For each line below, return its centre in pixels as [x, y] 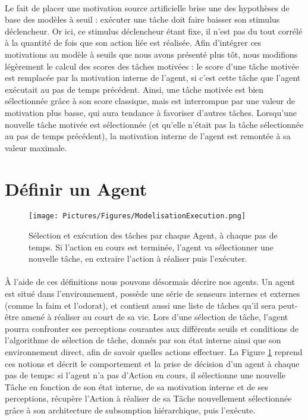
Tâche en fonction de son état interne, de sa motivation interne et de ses [136, 386]
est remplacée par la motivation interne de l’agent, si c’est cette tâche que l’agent [153, 78]
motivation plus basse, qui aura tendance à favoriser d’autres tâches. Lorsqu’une [151, 112]
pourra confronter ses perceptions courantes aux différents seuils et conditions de [152, 328]
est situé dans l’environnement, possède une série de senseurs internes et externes [153, 294]
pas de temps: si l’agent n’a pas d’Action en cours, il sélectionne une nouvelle [145, 375]
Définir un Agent [76, 188]
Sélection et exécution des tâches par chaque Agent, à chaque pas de [153, 235]
